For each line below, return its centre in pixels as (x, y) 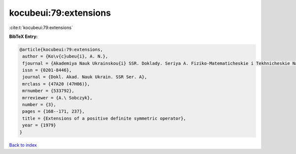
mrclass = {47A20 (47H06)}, (56, 84)
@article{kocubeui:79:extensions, (61, 49)
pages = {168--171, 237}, (54, 111)
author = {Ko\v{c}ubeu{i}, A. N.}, (65, 56)
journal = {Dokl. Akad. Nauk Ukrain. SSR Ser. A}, (85, 77)
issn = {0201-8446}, (47, 70)
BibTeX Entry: (23, 36)
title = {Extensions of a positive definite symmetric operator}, (104, 118)
